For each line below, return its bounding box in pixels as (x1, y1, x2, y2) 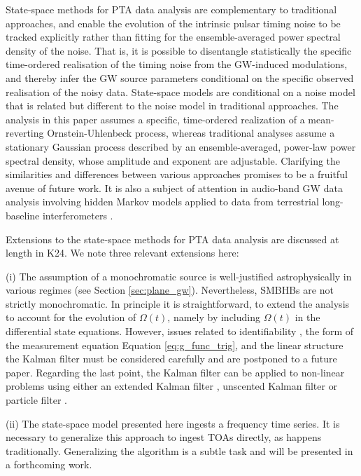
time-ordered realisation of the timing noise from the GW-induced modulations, (6, 57, 348, 72)
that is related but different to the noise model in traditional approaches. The (6, 98, 339, 113)
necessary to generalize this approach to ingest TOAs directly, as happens (6, 430, 322, 444)
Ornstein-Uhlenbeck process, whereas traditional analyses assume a (47, 125, 335, 140)
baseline (6, 208, 40, 222)
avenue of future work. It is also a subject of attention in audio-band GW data (6, 180, 343, 195)
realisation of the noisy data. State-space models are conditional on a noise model (6, 84, 355, 99)
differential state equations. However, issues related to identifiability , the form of (6, 324, 354, 339)
